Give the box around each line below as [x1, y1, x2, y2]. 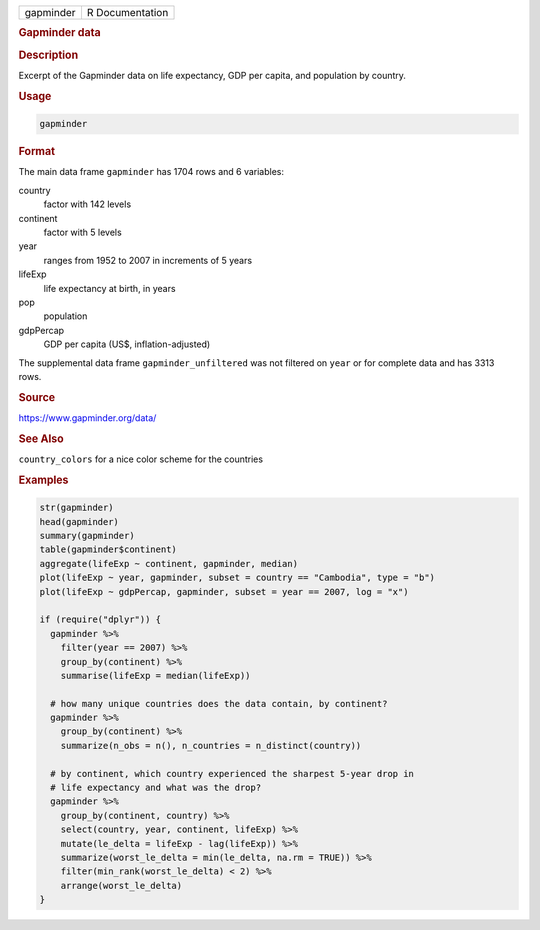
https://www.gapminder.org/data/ [18, 411, 157, 424]
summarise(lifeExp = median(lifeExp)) [60, 670, 251, 681]
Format [18, 145, 55, 159]
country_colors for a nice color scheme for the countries [18, 453, 264, 465]
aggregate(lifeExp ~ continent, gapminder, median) [39, 558, 299, 569]
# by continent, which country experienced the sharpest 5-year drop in [50, 768, 415, 779]
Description [18, 48, 79, 62]
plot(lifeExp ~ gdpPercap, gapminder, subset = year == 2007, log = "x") [39, 586, 409, 597]
